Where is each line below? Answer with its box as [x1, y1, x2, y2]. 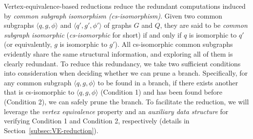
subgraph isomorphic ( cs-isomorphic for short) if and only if [4, 29, 182, 40]
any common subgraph [4, 77, 72, 87]
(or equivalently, [4, 39, 52, 49]
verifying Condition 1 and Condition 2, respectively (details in [4, 116, 190, 126]
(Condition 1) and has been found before [100, 87, 222, 97]
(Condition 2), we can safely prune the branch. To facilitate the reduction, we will [4, 96, 249, 106]
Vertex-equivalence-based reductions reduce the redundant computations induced [4, 1, 246, 11]
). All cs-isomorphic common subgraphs [115, 39, 233, 49]
